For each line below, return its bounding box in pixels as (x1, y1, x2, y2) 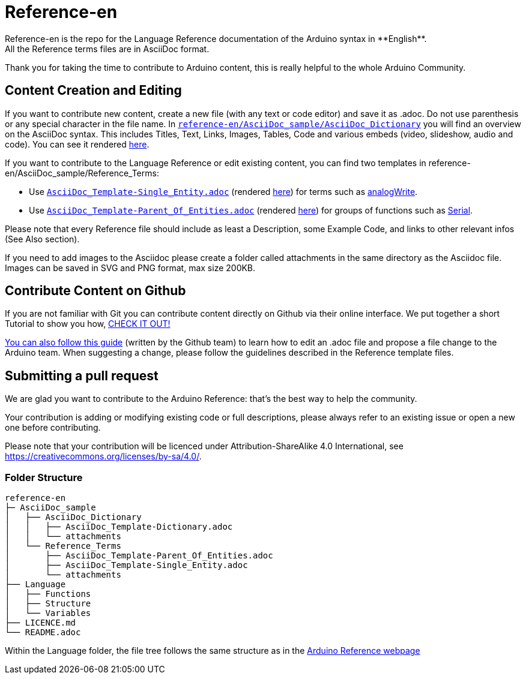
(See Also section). (5, 233, 80, 244)
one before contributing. (5, 422, 101, 433)
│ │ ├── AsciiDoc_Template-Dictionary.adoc (5, 522, 233, 532)
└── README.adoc (5, 627, 81, 638)
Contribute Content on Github (5, 283, 186, 299)
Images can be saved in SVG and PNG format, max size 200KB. (5, 262, 256, 273)
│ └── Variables (5, 608, 91, 618)
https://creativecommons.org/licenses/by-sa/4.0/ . (5, 451, 202, 462)
